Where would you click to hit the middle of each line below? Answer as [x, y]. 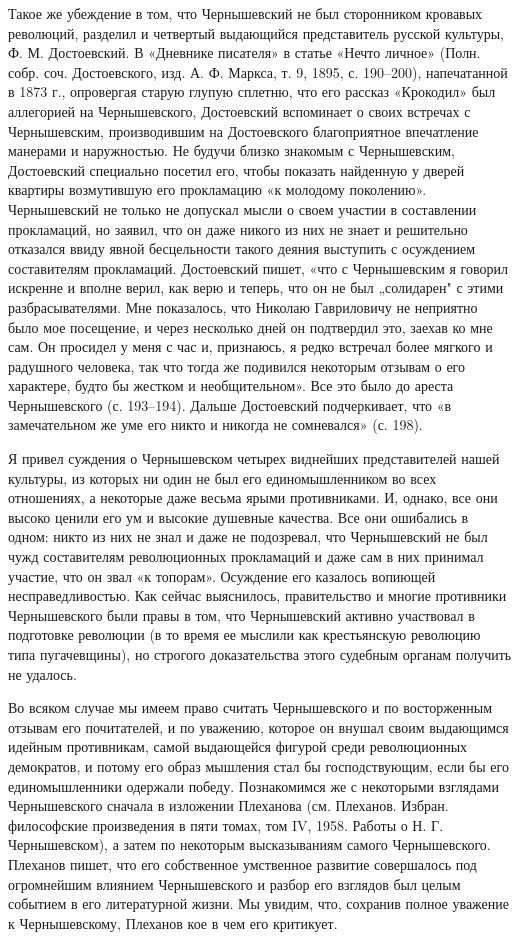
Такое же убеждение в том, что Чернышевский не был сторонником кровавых [245, 13]
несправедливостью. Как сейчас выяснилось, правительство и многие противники [257, 595]
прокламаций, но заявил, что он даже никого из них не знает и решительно [238, 228]
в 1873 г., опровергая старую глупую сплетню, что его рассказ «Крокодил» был [252, 91]
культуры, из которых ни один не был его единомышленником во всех [222, 477]
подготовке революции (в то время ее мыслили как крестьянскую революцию [244, 634]
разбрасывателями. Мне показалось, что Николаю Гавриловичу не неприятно [243, 306]
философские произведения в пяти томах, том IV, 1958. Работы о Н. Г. [226, 824]
